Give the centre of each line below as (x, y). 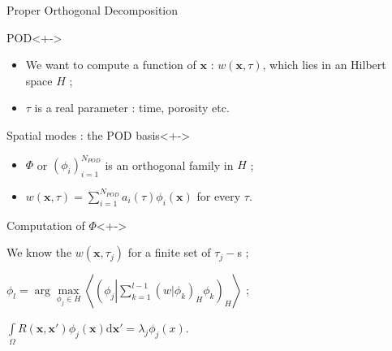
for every (219, 195)
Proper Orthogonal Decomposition (93, 10)
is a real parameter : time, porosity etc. (132, 108)
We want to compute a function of (111, 65)
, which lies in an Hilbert (324, 65)
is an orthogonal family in (169, 165)
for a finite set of (169, 252)
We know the (39, 252)
